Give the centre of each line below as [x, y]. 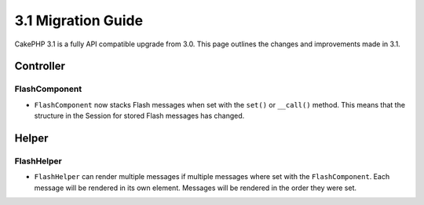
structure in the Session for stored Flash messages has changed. [139, 116]
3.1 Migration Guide [79, 20]
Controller [40, 66]
